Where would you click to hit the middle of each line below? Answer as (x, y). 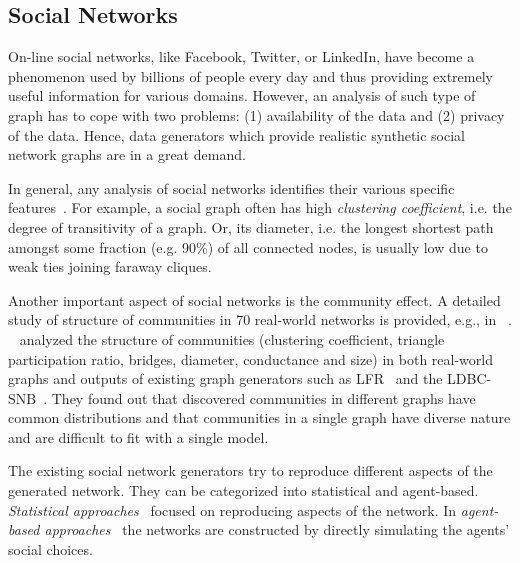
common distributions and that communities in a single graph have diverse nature (259, 417)
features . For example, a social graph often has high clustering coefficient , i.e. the (260, 207)
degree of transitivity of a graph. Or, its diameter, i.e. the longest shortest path (251, 226)
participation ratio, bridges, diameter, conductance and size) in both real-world (250, 358)
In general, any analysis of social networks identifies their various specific (231, 187)
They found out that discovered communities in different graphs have (263, 397)
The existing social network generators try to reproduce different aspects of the (250, 470)
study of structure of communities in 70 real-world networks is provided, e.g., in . (260, 319)
